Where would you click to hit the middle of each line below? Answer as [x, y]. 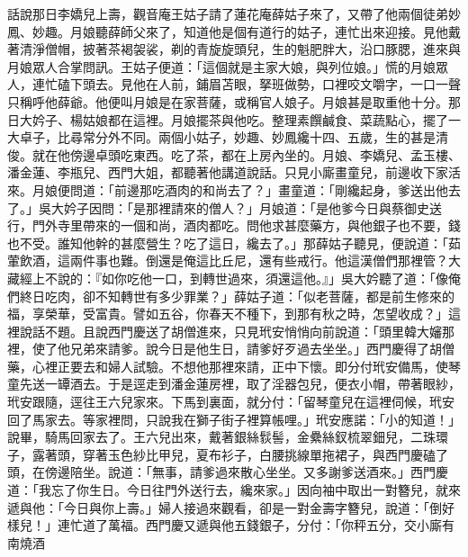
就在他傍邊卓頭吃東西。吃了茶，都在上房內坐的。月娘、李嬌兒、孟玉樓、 [246, 154]
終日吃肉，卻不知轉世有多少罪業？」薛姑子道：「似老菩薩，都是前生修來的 [237, 296]
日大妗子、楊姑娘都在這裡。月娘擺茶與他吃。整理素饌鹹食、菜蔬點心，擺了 [228, 119]
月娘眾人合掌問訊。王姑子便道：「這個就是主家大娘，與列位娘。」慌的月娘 [221, 66]
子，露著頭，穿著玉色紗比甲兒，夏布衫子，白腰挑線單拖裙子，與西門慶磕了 [228, 454]
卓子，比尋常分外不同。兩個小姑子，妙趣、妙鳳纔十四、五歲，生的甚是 [227, 137]
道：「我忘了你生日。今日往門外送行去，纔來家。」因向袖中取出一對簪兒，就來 [234, 490]
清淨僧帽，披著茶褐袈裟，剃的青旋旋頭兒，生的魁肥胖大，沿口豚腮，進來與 [240, 49]
